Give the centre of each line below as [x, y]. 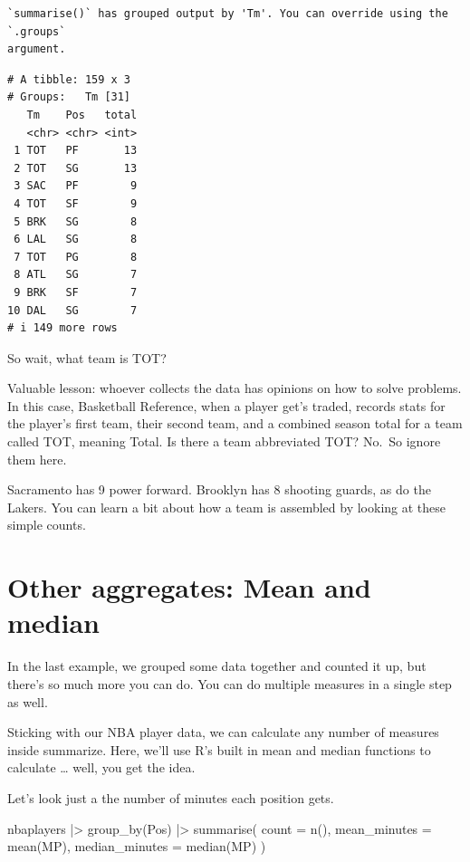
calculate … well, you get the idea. [101, 767]
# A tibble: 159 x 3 [69, 79]
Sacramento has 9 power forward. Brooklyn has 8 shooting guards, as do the [219, 489]
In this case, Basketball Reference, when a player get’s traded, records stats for [226, 405]
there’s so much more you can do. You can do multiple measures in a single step [230, 683]
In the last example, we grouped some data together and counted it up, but [217, 666]
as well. [28, 701]
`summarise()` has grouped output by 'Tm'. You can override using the [228, 14]
